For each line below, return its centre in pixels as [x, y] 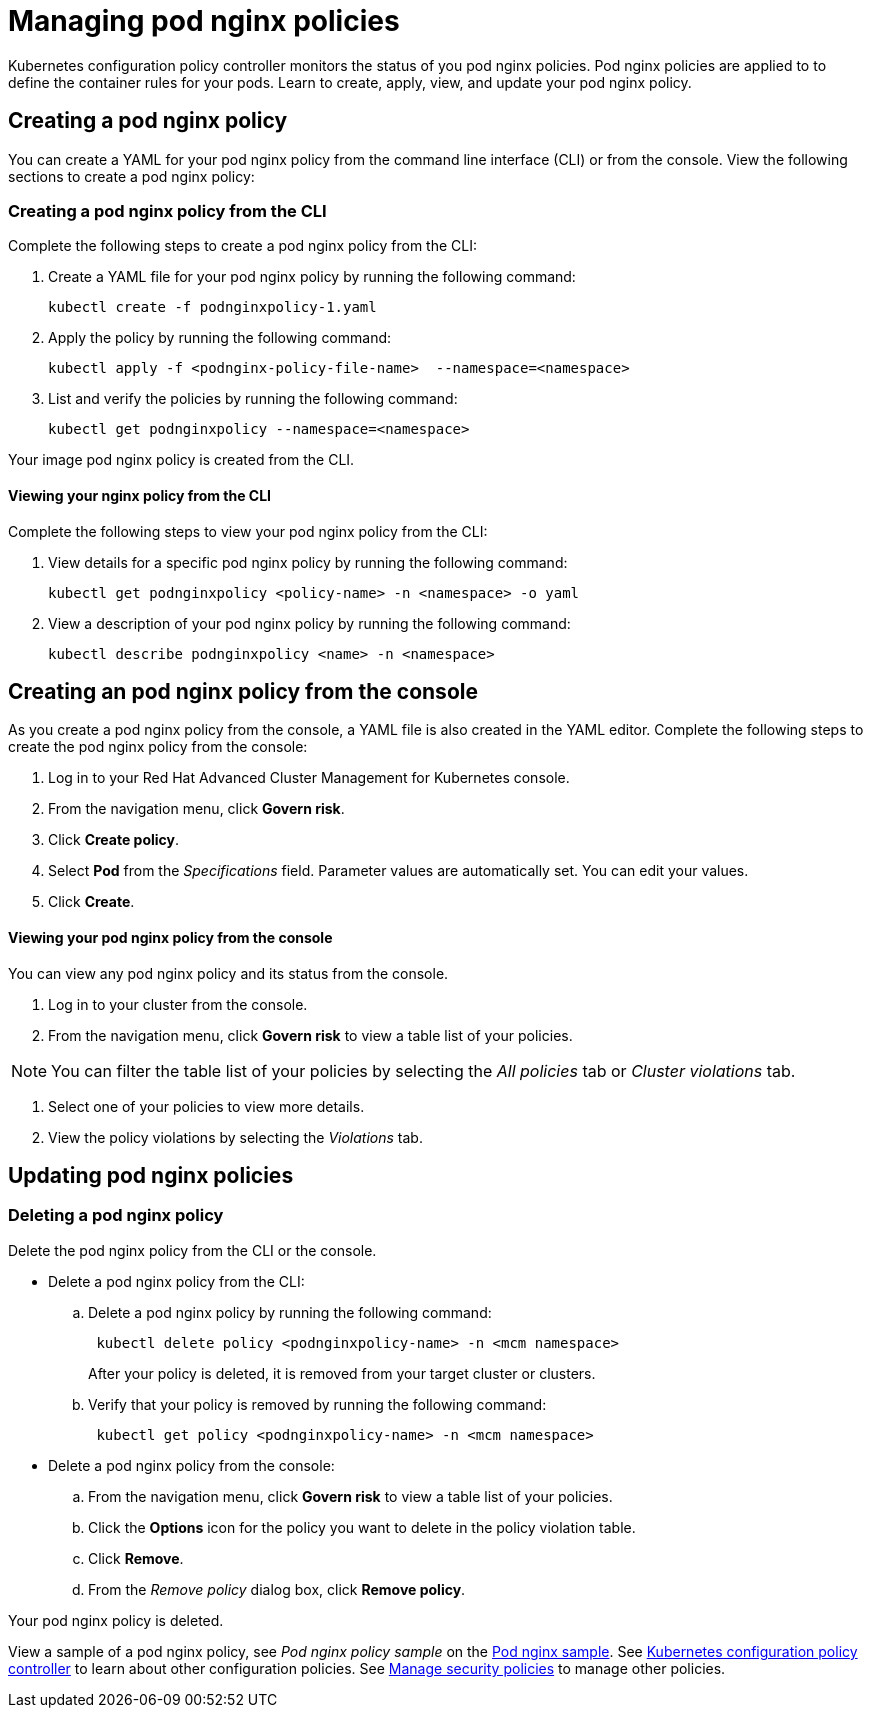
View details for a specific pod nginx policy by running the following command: [308, 562]
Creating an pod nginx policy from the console [243, 691]
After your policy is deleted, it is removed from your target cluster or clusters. [342, 1373]
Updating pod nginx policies [151, 1176]
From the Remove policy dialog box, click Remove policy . [277, 1589]
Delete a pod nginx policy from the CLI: [176, 1281]
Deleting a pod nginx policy [116, 1215]
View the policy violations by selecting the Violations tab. [235, 1137]
